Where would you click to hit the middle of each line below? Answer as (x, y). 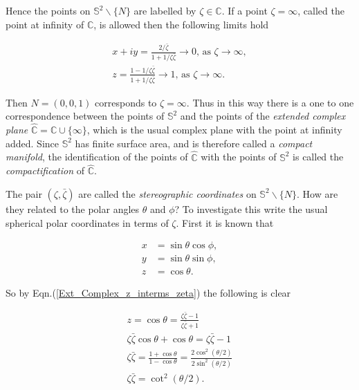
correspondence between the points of (85, 116)
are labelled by (165, 10)
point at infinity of (45, 24)
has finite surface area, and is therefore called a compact (194, 143)
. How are (317, 193)
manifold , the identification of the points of (97, 157)
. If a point (245, 10)
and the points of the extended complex (263, 116)
